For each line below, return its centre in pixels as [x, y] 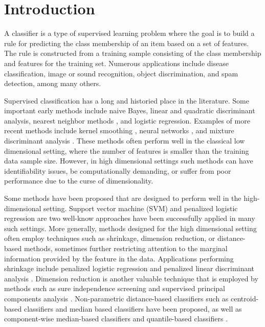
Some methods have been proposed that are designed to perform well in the [123, 198]
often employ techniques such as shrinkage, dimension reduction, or [110, 238]
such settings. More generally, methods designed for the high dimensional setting [130, 228]
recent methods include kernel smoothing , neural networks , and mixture [119, 130]
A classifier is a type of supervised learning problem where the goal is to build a [129, 33]
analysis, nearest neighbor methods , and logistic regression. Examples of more [127, 120]
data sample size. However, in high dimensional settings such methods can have [129, 161]
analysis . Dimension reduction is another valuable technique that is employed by [131, 278]
